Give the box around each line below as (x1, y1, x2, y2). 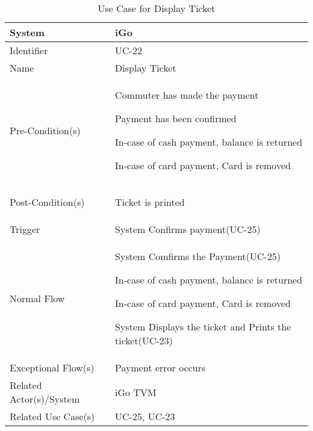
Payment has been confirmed (115, 111, 237, 125)
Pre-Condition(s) (10, 123, 81, 137)
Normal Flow (10, 291, 65, 305)
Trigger (10, 222, 40, 236)
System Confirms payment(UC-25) (115, 222, 261, 236)
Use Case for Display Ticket (98, 1, 215, 15)
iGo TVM (115, 385, 156, 399)
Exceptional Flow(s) (10, 361, 95, 374)
